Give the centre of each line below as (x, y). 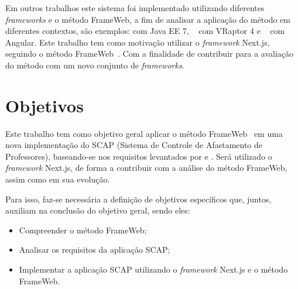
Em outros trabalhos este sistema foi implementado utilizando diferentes (135, 8)
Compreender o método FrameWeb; (83, 230)
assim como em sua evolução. (58, 179)
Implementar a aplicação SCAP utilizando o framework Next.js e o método (153, 269)
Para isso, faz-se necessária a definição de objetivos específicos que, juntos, (138, 199)
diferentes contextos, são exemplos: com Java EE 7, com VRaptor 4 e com (145, 31)
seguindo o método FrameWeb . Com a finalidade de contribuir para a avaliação (150, 54)
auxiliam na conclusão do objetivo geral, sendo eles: (98, 210)
